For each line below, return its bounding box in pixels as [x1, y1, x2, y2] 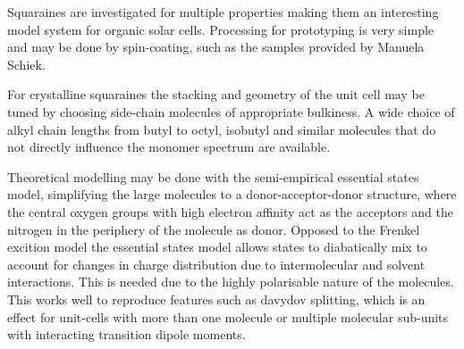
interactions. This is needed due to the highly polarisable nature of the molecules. [7, 272, 454, 291]
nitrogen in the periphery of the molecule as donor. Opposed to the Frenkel [7, 220, 420, 238]
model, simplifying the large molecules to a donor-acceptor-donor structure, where [7, 185, 457, 204]
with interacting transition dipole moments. [7, 325, 246, 344]
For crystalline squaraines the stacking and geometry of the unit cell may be [7, 85, 425, 104]
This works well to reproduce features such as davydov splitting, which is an [7, 289, 426, 308]
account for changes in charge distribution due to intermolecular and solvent [7, 254, 426, 273]
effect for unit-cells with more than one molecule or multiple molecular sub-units [7, 307, 449, 326]
